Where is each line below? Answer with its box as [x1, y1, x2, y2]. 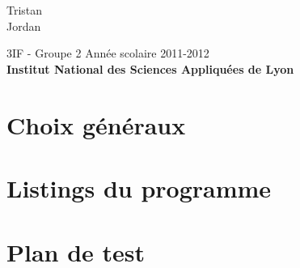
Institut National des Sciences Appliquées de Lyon [6, 60, 294, 77]
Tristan [6, 2, 43, 19]
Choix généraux [6, 108, 186, 141]
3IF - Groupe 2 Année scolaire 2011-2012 [6, 45, 209, 62]
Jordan [6, 17, 41, 34]
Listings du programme [6, 172, 272, 205]
